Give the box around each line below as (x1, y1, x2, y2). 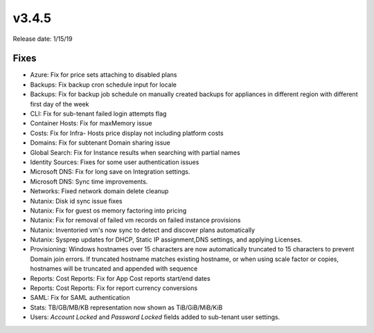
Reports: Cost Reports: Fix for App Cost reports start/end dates (30, 274, 211, 282)
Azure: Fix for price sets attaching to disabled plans (30, 71, 177, 79)
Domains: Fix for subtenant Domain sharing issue (30, 138, 170, 147)
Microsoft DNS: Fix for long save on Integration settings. (30, 168, 190, 176)
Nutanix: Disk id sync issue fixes (30, 197, 123, 205)
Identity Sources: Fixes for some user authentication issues (30, 158, 199, 166)
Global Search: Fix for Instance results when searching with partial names (30, 148, 240, 156)
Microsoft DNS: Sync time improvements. (30, 177, 148, 186)
